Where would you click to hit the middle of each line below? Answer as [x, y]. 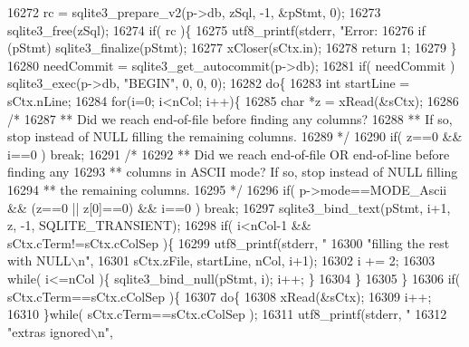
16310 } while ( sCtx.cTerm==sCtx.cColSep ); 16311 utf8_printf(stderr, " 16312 [227, 314]
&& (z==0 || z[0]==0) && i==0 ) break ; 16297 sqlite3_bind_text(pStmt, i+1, [229, 207]
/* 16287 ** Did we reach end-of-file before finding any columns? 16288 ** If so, [230, 118]
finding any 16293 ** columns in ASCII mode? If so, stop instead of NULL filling [233, 172]
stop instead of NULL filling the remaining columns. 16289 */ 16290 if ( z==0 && [235, 136]
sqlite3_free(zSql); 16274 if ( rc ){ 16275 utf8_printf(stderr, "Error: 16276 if [216, 29]
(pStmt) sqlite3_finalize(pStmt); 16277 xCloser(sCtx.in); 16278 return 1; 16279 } [232, 48]
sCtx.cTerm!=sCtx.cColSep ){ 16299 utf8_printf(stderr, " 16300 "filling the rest [229, 242]
